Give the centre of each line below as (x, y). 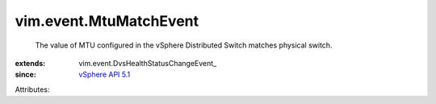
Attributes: (32, 89)
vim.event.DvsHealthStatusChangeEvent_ (148, 63)
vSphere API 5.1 (105, 75)
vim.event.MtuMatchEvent (107, 21)
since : (25, 75)
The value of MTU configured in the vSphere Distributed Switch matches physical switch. (184, 45)
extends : (30, 63)
